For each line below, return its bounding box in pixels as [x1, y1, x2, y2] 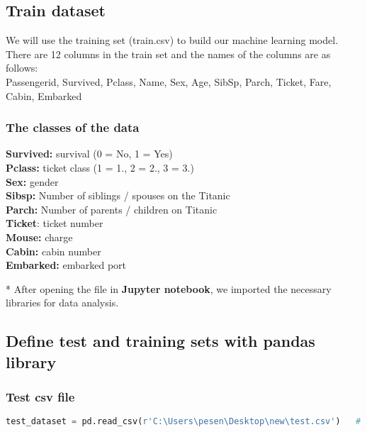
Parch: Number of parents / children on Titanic [6, 201, 218, 216]
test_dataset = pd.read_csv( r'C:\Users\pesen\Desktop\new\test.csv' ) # [6, 416, 361, 427]
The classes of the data [6, 118, 140, 136]
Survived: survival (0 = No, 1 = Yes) [6, 146, 173, 161]
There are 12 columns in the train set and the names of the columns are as [6, 46, 331, 61]
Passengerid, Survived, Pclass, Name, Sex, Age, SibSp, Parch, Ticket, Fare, [6, 74, 332, 89]
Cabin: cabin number [6, 243, 101, 258]
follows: [6, 60, 38, 75]
